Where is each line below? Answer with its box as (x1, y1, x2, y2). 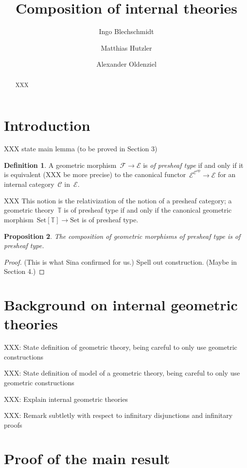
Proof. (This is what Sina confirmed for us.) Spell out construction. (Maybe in (4, 256, 237, 267)
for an (218, 169, 236, 180)
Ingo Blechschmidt (99, 26, 154, 36)
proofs (4, 419, 22, 430)
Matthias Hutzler (101, 42, 152, 53)
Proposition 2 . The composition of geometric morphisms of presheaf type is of (4, 231, 241, 241)
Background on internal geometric (4, 295, 238, 315)
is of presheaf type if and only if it (143, 160, 244, 170)
